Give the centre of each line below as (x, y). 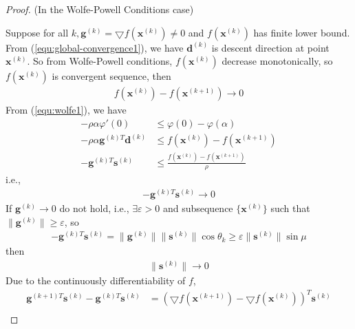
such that (290, 208)
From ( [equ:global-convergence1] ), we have (95, 47)
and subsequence (198, 208)
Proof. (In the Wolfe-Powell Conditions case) (100, 9)
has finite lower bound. (302, 32)
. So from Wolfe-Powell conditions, (100, 61)
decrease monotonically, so (277, 61)
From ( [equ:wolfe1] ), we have (66, 110)
